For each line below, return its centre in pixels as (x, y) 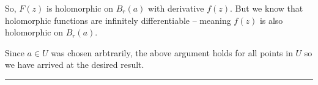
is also (271, 20)
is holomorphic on (80, 8)
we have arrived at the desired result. (75, 65)
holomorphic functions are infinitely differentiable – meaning (118, 20)
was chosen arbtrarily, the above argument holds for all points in (172, 52)
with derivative (176, 8)
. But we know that (267, 8)
